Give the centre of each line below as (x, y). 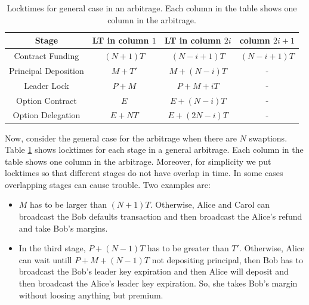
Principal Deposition (47, 70)
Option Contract (47, 100)
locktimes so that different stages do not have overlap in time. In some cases (144, 173)
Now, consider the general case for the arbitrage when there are (121, 138)
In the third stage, (52, 248)
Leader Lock (47, 85)
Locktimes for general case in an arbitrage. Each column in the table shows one (152, 8)
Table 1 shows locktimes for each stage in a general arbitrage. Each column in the (154, 150)
